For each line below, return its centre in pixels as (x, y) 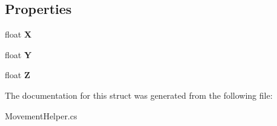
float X (18, 34)
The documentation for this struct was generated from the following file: (139, 95)
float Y (18, 54)
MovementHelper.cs (41, 115)
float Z (18, 75)
